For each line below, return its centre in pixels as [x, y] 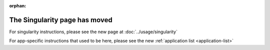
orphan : [18, 6]
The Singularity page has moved [61, 20]
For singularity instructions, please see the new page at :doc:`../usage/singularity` [93, 32]
